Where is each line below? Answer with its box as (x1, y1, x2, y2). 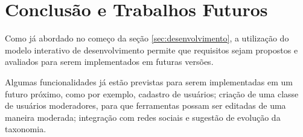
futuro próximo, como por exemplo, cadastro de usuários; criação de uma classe (5, 87, 299, 100)
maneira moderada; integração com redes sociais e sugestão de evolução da (5, 111, 281, 123)
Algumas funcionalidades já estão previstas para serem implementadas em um (5, 75, 293, 88)
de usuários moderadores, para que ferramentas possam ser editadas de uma (5, 99, 286, 112)
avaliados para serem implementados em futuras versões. (5, 55, 214, 68)
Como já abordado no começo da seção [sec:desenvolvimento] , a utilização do (5, 32, 289, 44)
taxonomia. (5, 123, 46, 135)
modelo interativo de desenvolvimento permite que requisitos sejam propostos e (5, 43, 298, 56)
